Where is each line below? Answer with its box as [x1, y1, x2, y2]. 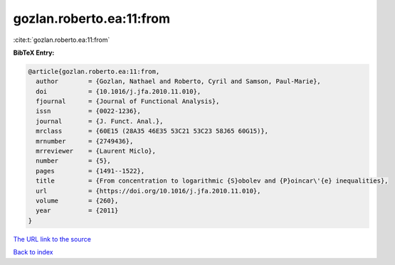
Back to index [13, 248, 53, 256]
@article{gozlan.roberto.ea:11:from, [28, 67, 160, 75]
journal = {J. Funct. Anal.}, [36, 117, 164, 125]
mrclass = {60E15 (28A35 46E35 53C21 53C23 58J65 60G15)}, [36, 127, 269, 135]
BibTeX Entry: [13, 48, 55, 57]
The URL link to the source [13, 234, 92, 243]
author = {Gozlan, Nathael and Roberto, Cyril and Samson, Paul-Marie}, [36, 77, 322, 85]
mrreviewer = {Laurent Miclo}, [36, 147, 157, 156]
